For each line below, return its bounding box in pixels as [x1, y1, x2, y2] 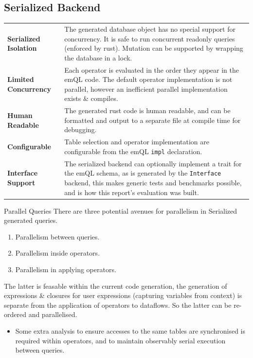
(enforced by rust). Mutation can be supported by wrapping [64, 43, 243, 53]
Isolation [7, 43, 37, 53]
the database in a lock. [64, 52, 132, 62]
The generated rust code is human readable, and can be [64, 105, 231, 116]
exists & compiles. [64, 93, 118, 103]
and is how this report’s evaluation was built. [64, 187, 199, 197]
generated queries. [4, 215, 58, 225]
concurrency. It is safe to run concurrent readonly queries [64, 33, 235, 43]
